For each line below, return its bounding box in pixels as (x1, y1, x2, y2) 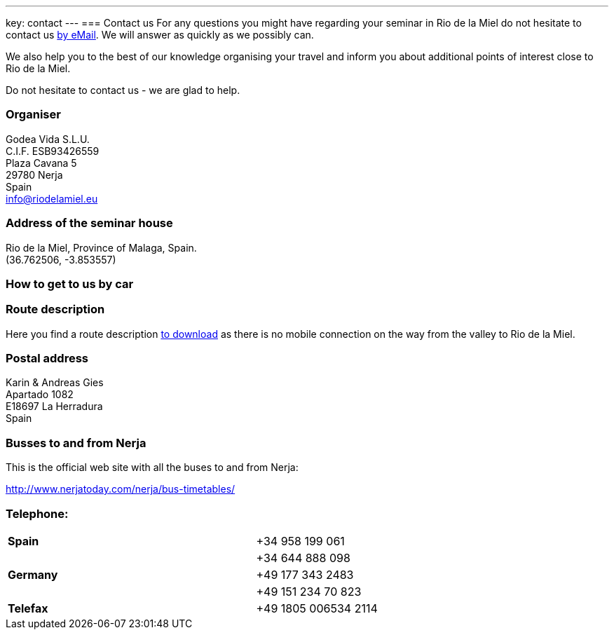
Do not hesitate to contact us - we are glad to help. (6, 84, 240, 96)
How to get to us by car (6, 276, 134, 291)
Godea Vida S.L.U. (6, 132, 90, 145)
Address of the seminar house (6, 216, 173, 231)
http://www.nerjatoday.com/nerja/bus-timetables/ (6, 483, 236, 496)
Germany (8, 567, 58, 582)
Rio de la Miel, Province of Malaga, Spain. (6, 241, 197, 254)
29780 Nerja (6, 168, 63, 181)
